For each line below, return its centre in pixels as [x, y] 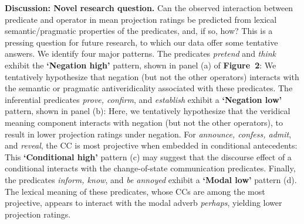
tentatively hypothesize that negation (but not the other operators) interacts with [152, 76]
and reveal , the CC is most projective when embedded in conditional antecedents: [151, 145]
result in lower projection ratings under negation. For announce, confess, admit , [148, 134]
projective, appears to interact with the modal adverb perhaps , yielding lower [143, 203]
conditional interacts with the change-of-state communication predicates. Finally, [150, 168]
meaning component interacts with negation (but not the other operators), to [144, 122]
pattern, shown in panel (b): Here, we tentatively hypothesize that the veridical [148, 111]
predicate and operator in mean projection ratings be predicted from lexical [141, 19]
